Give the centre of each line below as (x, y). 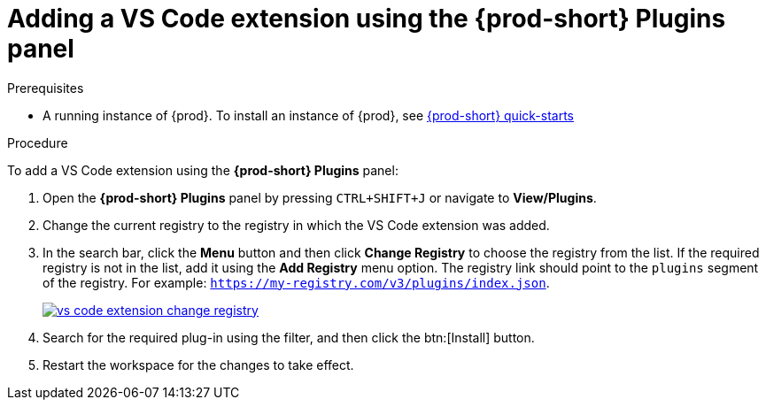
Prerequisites (46, 88)
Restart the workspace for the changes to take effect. (198, 365)
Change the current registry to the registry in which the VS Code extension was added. (296, 225)
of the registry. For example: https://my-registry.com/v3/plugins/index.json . (296, 282)
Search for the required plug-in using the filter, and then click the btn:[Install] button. (289, 337)
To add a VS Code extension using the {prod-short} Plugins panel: (203, 170)
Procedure (38, 142)
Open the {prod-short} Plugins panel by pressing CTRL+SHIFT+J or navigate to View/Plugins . (320, 197)
